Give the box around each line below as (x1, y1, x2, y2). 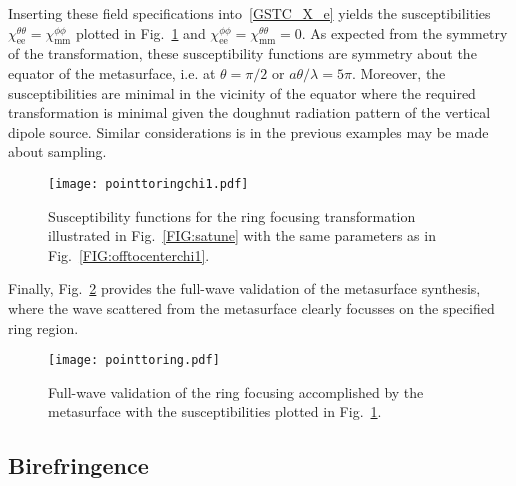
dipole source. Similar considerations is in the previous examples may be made (8, 121, 489, 142)
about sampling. (8, 141, 107, 162)
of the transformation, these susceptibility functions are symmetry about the (8, 43, 477, 64)
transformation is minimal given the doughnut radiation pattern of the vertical (8, 102, 491, 123)
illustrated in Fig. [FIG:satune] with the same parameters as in (48, 225, 436, 246)
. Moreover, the (351, 62, 446, 83)
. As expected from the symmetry (301, 22, 508, 43)
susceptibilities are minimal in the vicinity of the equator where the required (8, 82, 476, 103)
